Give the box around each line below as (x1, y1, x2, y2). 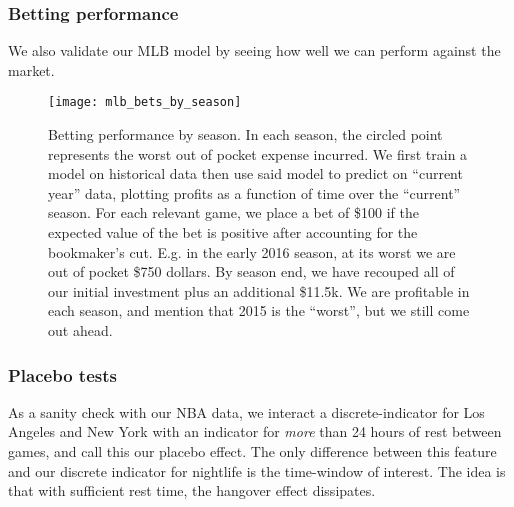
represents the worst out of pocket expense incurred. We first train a (48, 143, 468, 164)
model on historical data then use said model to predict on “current (48, 163, 463, 184)
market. (8, 59, 55, 80)
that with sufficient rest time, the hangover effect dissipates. (8, 480, 376, 501)
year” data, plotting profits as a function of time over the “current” (48, 182, 461, 203)
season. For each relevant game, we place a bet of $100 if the (48, 202, 419, 223)
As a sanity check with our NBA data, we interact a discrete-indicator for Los (8, 401, 485, 422)
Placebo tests (8, 362, 117, 387)
